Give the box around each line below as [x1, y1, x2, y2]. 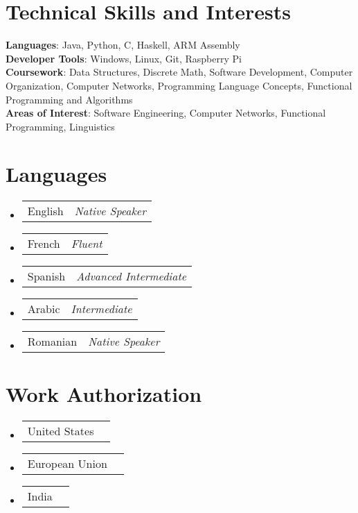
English [27, 203, 64, 219]
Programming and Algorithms [6, 92, 133, 106]
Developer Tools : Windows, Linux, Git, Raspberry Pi [6, 51, 242, 65]
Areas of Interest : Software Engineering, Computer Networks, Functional [6, 106, 326, 120]
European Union [27, 455, 107, 471]
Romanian [27, 333, 78, 350]
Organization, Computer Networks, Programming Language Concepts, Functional [6, 78, 352, 92]
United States [27, 422, 94, 439]
